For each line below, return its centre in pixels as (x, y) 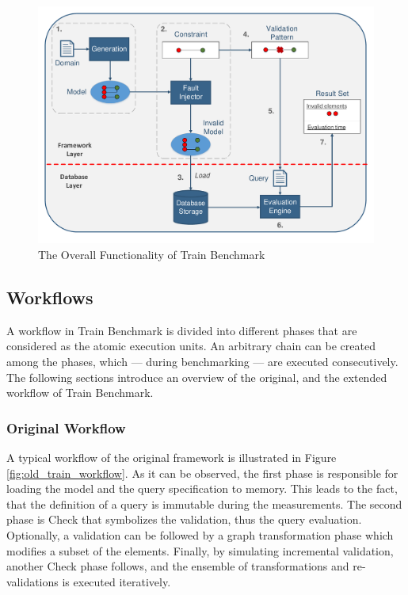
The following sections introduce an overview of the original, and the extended (197, 377)
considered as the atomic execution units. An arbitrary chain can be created (191, 346)
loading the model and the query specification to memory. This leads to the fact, (202, 488)
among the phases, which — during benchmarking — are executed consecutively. (202, 361)
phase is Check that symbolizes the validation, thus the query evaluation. (184, 519)
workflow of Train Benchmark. (80, 393)
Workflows (50, 297)
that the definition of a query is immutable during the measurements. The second (204, 503)
